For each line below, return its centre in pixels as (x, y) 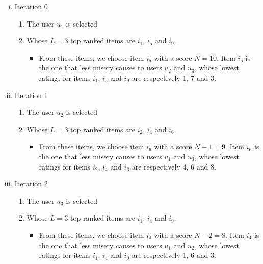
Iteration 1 (31, 95)
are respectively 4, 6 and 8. (174, 166)
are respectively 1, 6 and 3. (174, 255)
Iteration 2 (31, 184)
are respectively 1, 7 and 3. (174, 77)
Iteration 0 (31, 6)
